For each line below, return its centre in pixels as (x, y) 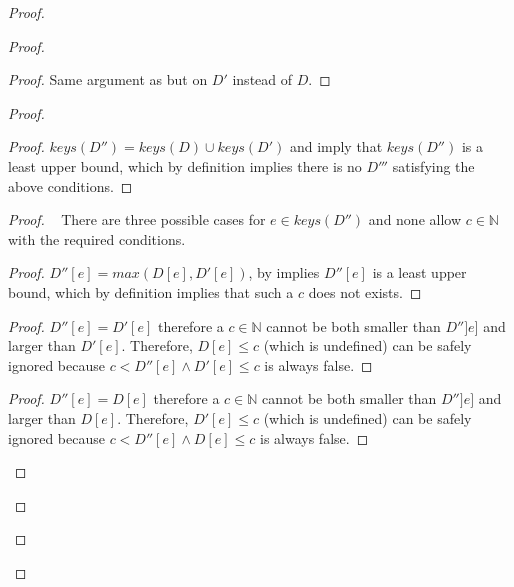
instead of (262, 79)
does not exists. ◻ (365, 291)
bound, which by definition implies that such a (151, 291)
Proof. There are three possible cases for (137, 219)
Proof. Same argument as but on (108, 79)
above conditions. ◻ (70, 185)
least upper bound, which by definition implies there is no (185, 165)
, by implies (284, 272)
